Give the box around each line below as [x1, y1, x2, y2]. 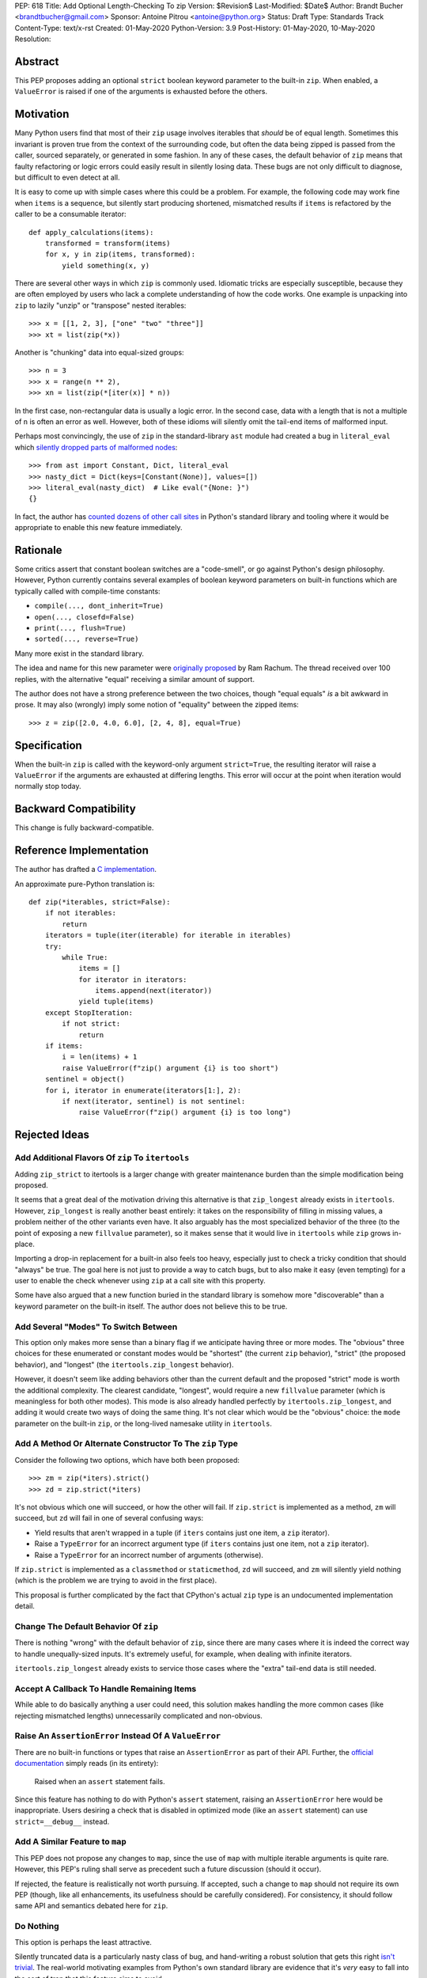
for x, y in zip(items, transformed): [44, 250, 196, 259]
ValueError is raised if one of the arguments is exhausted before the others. [14, 87, 268, 97]
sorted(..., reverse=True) [34, 635, 139, 644]
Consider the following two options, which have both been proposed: [14, 1455, 240, 1465]
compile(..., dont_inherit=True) [34, 601, 164, 611]
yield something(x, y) [62, 261, 150, 270]
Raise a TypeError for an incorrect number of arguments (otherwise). [34, 1550, 264, 1559]
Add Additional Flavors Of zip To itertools [14, 1152, 190, 1163]
